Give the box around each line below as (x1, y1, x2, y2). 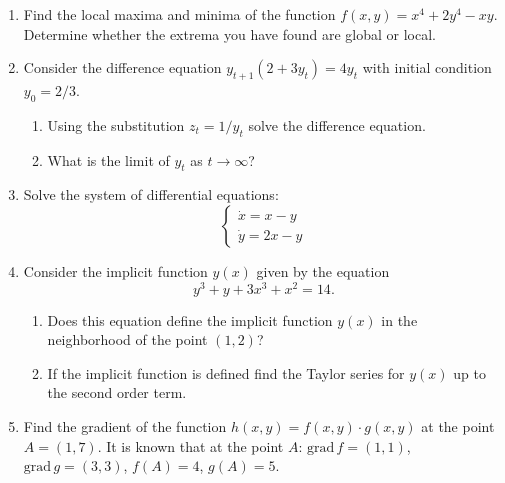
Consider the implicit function (23, 260, 208, 281)
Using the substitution (47, 114, 185, 135)
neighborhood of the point (47, 329, 208, 350)
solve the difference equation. (248, 114, 426, 135)
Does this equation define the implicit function (47, 309, 333, 330)
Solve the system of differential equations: (23, 184, 279, 205)
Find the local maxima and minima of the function (23, 4, 336, 24)
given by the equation (256, 260, 390, 281)
